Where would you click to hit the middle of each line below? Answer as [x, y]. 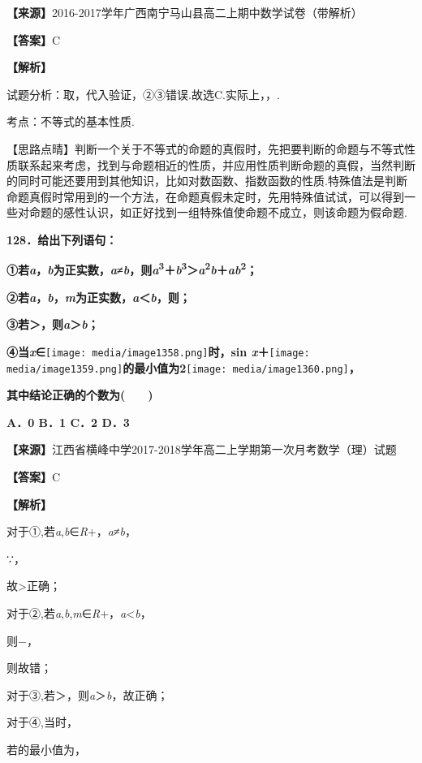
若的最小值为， [46, 749]
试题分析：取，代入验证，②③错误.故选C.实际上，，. [143, 94]
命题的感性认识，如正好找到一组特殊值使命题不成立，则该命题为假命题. [218, 212]
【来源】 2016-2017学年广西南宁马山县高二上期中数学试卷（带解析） [185, 12]
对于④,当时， [42, 722]
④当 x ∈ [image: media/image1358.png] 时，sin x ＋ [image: [158, 351]
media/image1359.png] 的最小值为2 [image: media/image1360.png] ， [183, 367]
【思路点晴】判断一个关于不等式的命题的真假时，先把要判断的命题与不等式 [205, 148]
